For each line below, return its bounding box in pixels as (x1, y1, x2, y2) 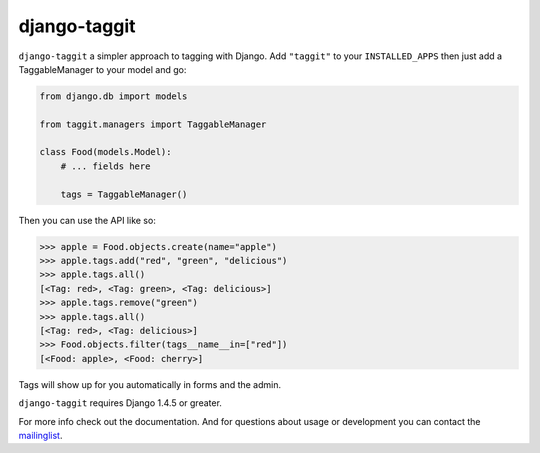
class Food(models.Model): (39, 146, 172, 158)
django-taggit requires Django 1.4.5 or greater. (18, 397, 222, 409)
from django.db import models (39, 90, 188, 102)
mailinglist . (18, 429, 63, 441)
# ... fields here (60, 160, 151, 172)
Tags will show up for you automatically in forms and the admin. (18, 378, 282, 390)
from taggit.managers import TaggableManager (39, 118, 267, 130)
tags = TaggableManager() (60, 188, 188, 200)
